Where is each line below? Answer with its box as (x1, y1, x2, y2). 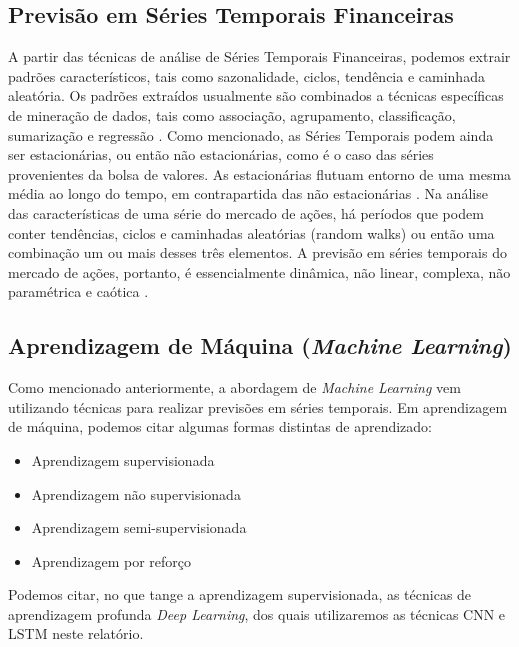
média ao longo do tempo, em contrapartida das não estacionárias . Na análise (8, 183, 488, 204)
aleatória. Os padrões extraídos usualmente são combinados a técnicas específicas (8, 85, 504, 106)
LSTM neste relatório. (8, 623, 144, 644)
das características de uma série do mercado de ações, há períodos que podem (8, 202, 484, 223)
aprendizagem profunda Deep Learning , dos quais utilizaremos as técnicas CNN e (8, 603, 506, 624)
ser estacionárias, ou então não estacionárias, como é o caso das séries (8, 144, 434, 165)
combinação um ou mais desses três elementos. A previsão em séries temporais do (8, 242, 507, 263)
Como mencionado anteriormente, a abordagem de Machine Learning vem (8, 377, 461, 398)
